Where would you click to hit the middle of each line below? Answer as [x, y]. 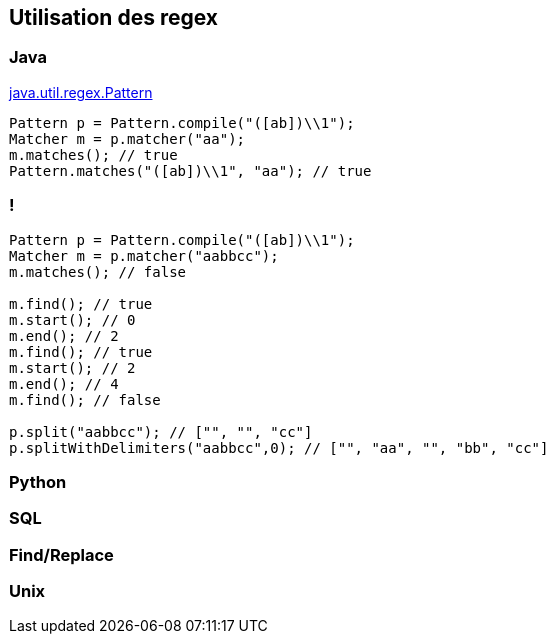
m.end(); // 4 [64, 383]
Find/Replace [61, 554]
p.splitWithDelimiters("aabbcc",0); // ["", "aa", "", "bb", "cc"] [279, 447]
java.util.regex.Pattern [81, 92]
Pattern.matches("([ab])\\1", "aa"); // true [190, 170]
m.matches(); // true [93, 154]
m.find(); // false [85, 399]
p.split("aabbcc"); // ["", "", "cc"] [161, 431]
